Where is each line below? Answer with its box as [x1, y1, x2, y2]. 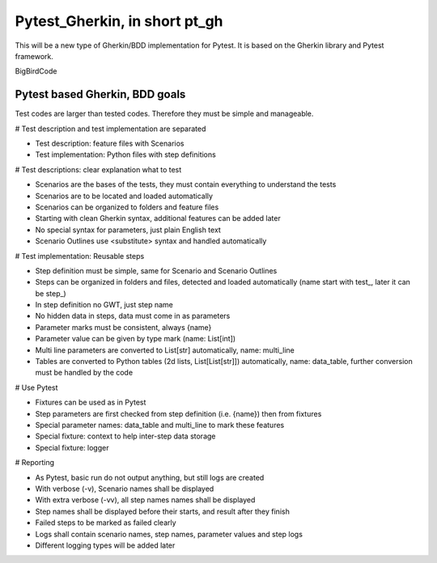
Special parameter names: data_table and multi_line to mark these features [35, 421, 285, 430]
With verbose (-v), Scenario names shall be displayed [35, 484, 214, 493]
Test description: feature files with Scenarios [35, 138, 185, 149]
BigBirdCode [15, 66, 57, 76]
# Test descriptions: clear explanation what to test [15, 164, 182, 174]
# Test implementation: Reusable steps [15, 251, 145, 260]
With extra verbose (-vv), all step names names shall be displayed [35, 495, 256, 505]
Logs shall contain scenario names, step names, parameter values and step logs [35, 529, 303, 539]
